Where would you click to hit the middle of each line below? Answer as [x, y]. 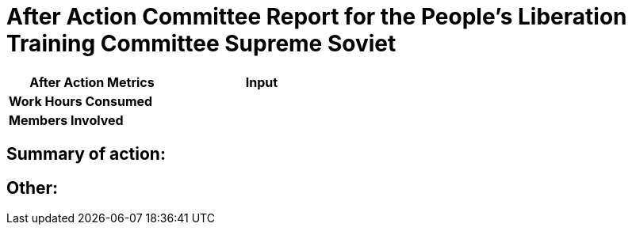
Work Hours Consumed [81, 101]
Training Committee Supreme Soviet [201, 44]
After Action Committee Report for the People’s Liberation [317, 17]
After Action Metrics [92, 82]
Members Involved [66, 120]
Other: [33, 187]
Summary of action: [86, 154]
